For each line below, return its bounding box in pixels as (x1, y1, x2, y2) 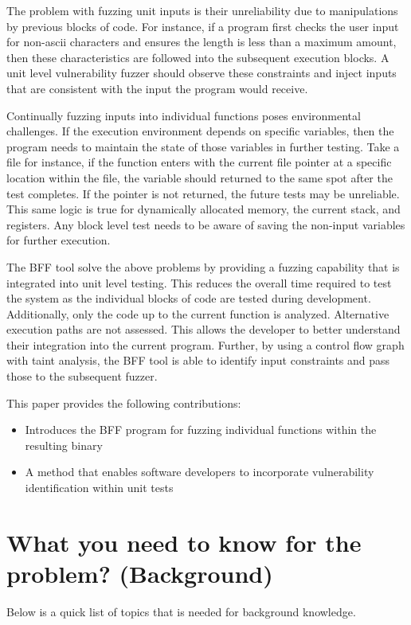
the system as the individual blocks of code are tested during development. (6, 290, 371, 307)
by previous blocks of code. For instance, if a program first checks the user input (6, 18, 399, 34)
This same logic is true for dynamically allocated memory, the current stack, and (6, 201, 401, 217)
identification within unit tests (25, 479, 174, 496)
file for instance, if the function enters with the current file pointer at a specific (6, 154, 392, 170)
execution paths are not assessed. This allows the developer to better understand (6, 321, 401, 338)
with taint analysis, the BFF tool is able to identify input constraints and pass (6, 352, 390, 369)
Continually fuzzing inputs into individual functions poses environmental (6, 107, 361, 123)
